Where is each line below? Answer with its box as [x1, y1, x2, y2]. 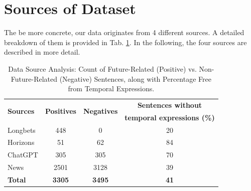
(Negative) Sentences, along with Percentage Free [59, 73, 211, 84]
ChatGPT [8, 149, 38, 160]
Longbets [8, 124, 36, 135]
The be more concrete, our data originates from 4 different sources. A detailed [4, 27, 244, 38]
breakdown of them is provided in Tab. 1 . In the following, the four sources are [4, 37, 247, 47]
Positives [45, 106, 76, 116]
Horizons [8, 137, 35, 147]
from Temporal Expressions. [68, 83, 155, 94]
